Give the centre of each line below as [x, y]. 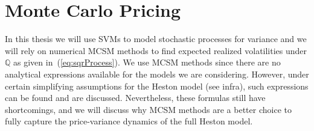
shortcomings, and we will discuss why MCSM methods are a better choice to [148, 109]
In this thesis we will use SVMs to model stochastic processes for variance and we [156, 39]
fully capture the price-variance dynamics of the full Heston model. [129, 121]
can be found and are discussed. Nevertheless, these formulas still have [135, 98]
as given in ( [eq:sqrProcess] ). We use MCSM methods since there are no [147, 62]
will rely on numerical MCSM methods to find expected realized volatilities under [156, 50]
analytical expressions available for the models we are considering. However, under [157, 74]
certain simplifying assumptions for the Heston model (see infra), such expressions [157, 86]
